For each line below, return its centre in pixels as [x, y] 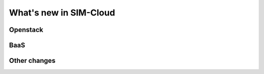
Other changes [32, 61]
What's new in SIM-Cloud [62, 13]
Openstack [26, 30]
